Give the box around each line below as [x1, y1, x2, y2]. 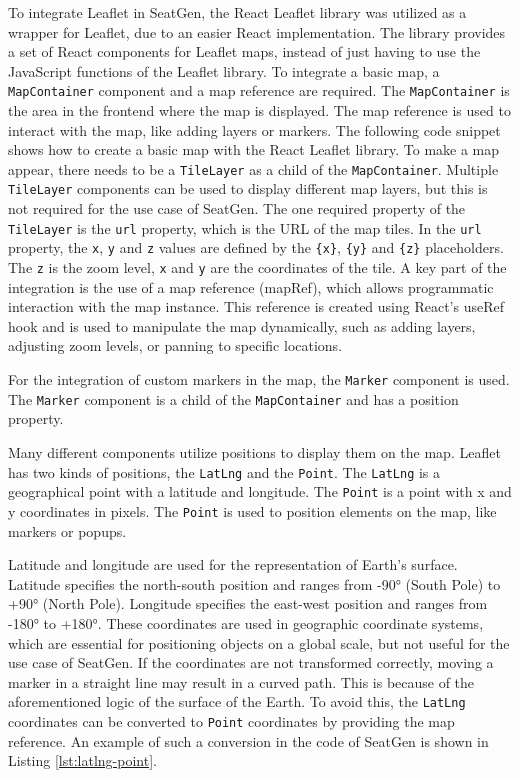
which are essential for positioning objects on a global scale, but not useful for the [8, 632, 510, 653]
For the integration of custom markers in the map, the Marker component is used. [8, 369, 510, 390]
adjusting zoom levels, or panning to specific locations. [8, 335, 343, 356]
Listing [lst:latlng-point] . [8, 750, 157, 771]
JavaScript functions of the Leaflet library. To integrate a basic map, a [8, 60, 440, 81]
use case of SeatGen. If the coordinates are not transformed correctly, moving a [8, 652, 494, 673]
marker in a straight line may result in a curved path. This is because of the [8, 671, 475, 692]
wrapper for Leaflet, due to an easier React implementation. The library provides [8, 21, 506, 42]
